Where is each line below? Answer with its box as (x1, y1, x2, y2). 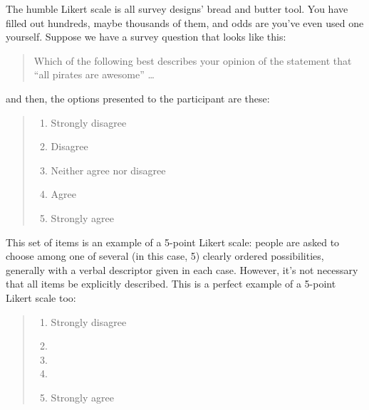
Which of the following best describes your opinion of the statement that (33, 53, 352, 68)
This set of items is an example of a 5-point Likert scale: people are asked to (6, 234, 340, 249)
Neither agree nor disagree (51, 162, 166, 177)
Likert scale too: (6, 290, 76, 305)
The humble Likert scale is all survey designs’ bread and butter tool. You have (6, 1, 348, 16)
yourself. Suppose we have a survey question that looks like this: (6, 29, 286, 44)
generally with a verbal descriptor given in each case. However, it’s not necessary (6, 262, 358, 277)
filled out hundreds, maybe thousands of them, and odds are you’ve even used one (6, 15, 364, 30)
